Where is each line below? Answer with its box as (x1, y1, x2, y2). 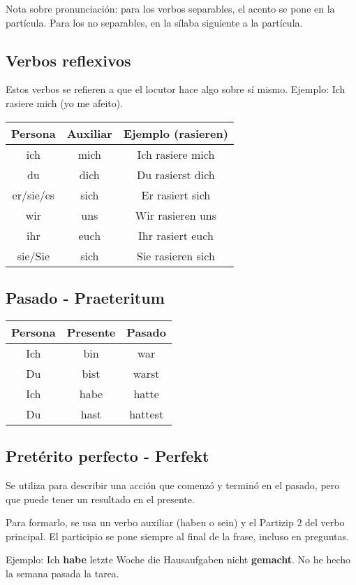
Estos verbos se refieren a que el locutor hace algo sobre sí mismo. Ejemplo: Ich (6, 82, 346, 97)
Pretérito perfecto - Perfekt (6, 445, 209, 467)
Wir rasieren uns (135, 206, 217, 223)
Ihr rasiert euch (138, 227, 214, 244)
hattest (129, 405, 164, 422)
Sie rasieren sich (136, 247, 215, 264)
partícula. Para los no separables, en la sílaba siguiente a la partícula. (6, 15, 303, 29)
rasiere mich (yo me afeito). (6, 95, 124, 110)
